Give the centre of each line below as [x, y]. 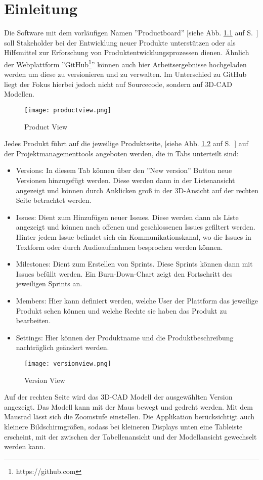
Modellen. [19, 94]
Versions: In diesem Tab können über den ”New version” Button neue [124, 170]
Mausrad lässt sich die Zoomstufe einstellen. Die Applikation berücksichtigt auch [129, 417]
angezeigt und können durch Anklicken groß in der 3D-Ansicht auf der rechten [137, 190]
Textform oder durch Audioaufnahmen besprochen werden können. [119, 247]
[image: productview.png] [68, 110]
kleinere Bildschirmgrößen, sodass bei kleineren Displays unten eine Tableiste [123, 426]
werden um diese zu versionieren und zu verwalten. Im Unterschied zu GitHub [125, 74]
